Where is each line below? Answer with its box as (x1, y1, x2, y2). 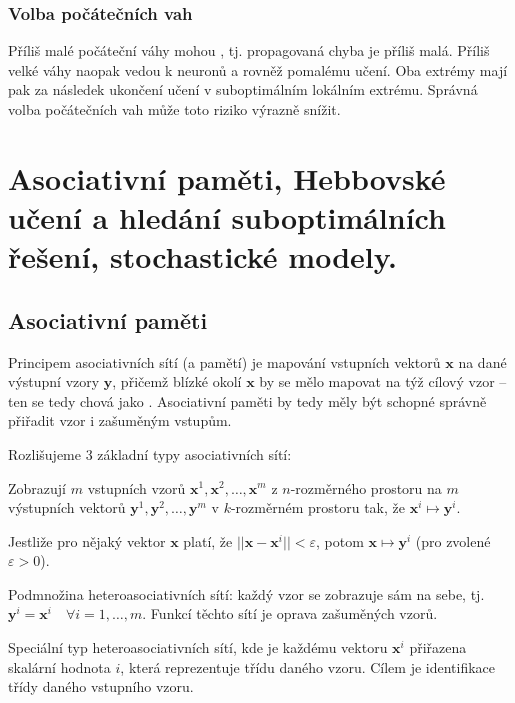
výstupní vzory (8, 371, 100, 392)
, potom (316, 530, 364, 551)
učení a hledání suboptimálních (8, 196, 446, 237)
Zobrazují (8, 477, 67, 498)
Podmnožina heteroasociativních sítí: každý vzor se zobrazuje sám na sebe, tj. (8, 583, 485, 604)
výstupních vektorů (8, 497, 126, 518)
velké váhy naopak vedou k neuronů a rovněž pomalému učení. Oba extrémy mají (8, 59, 508, 80)
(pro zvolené (415, 530, 491, 551)
